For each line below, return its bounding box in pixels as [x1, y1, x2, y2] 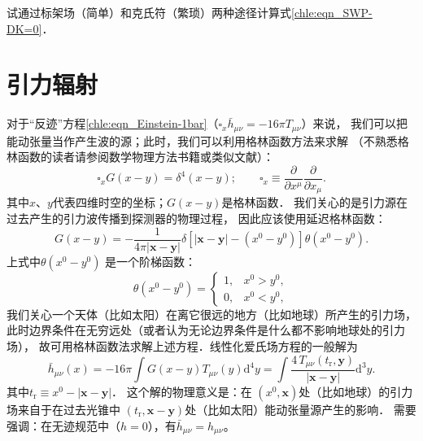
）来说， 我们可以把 [301, 115, 408, 132]
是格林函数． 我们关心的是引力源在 [221, 194, 408, 211]
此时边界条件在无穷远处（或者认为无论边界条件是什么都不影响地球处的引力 [7, 321, 405, 338]
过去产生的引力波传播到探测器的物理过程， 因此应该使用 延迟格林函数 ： [7, 210, 386, 227]
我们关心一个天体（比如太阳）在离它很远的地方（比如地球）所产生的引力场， [7, 305, 416, 322]
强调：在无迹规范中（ [7, 417, 120, 434]
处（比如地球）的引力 [299, 382, 413, 400]
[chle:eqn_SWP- [291, 4, 373, 20]
